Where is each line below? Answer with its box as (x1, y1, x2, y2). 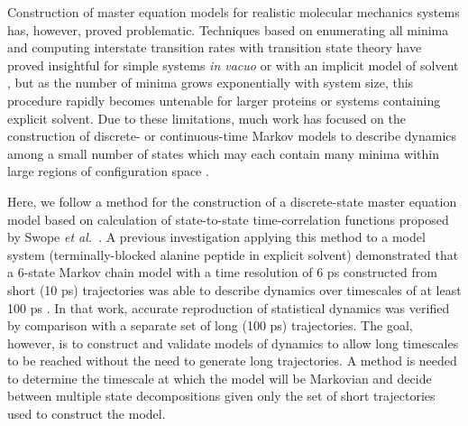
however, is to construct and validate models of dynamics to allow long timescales (7, 333, 459, 352)
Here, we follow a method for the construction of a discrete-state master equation (7, 191, 457, 210)
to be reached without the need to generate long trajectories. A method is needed (7, 351, 457, 370)
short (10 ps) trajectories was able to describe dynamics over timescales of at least (7, 280, 462, 299)
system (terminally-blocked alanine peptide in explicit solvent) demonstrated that (7, 245, 459, 264)
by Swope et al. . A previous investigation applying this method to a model (7, 227, 426, 246)
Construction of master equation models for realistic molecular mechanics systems (7, 3, 460, 21)
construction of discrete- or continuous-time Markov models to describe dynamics (7, 126, 457, 145)
